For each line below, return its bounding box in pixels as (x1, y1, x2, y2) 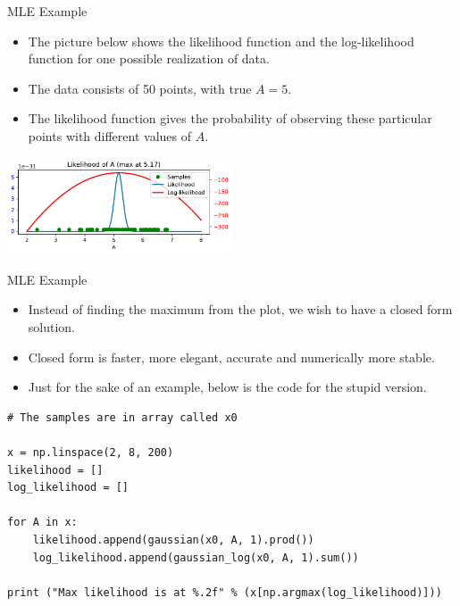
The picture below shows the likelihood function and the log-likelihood (28, 31, 414, 50)
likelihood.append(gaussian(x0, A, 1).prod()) (32, 533, 314, 546)
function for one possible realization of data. (28, 49, 270, 68)
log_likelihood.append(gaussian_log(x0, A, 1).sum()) (32, 551, 359, 564)
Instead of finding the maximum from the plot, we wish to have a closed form (28, 300, 453, 319)
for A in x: (7, 516, 78, 529)
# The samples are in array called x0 (7, 411, 238, 424)
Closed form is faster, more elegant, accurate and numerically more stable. (28, 347, 435, 366)
